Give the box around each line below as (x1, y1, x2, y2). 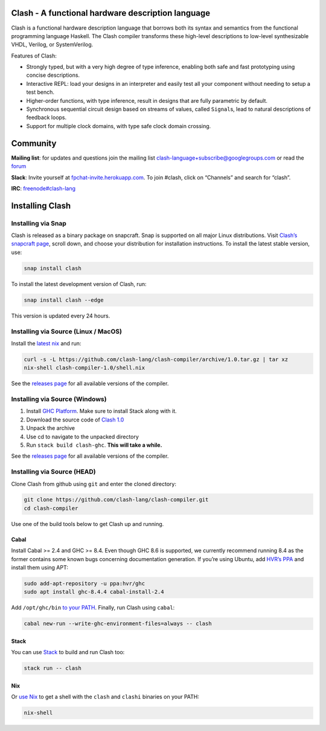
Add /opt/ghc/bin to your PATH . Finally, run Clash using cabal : (11, 604, 175, 611)
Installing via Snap (11, 219, 66, 227)
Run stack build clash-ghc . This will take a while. (26, 441, 162, 449)
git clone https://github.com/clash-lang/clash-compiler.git (24, 496, 209, 503)
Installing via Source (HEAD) (11, 467, 96, 476)
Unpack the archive (26, 424, 75, 432)
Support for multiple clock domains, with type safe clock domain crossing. (26, 122, 211, 129)
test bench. (26, 88, 54, 96)
